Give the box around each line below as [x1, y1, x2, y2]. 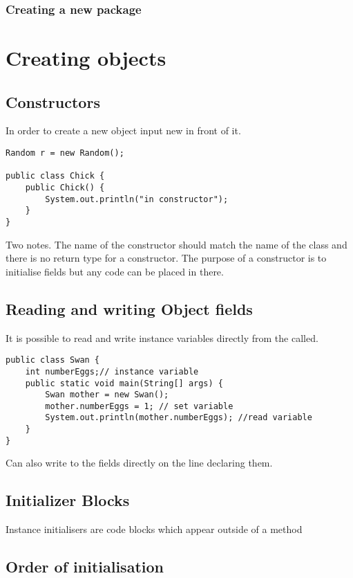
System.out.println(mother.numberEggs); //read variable [45, 413, 312, 423]
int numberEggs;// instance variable [25, 366, 199, 377]
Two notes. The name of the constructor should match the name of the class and [6, 237, 347, 251]
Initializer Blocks [6, 489, 130, 511]
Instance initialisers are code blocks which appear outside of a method [6, 522, 303, 536]
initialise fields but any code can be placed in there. [6, 264, 224, 278]
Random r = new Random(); [6, 148, 124, 159]
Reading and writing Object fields [6, 298, 253, 319]
